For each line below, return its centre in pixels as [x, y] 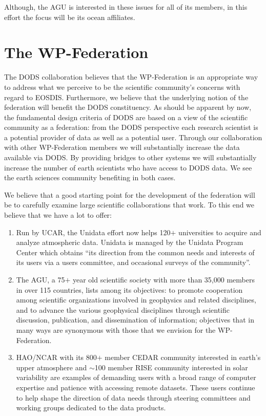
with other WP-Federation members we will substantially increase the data [122, 147]
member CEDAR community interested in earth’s [183, 357]
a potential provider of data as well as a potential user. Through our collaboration [133, 137]
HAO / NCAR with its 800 [56, 357]
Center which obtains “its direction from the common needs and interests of [135, 252]
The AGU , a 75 [40, 279]
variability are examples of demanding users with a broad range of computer [136, 377]
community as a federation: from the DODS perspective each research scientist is [131, 127]
